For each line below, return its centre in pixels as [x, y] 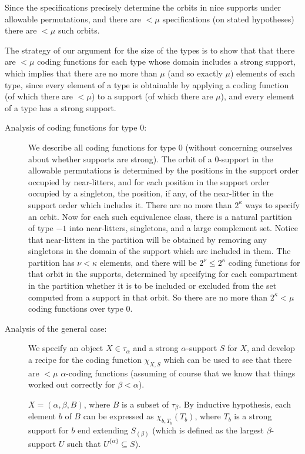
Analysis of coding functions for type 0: [76, 127]
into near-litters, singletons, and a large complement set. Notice [184, 228]
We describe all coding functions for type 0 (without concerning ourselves [160, 147]
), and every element [257, 96]
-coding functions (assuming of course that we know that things [181, 373]
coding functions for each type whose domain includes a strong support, [167, 61]
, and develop [271, 348]
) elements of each [262, 73]
